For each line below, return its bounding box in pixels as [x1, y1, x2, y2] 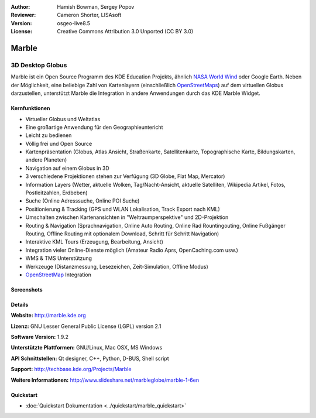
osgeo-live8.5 [57, 19, 91, 26]
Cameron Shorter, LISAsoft [57, 12, 122, 19]
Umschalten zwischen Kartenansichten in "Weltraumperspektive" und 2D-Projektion [25, 214, 229, 221]
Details [11, 301, 29, 308]
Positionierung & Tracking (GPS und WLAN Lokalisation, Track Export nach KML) [25, 205, 221, 213]
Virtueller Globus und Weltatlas [25, 115, 101, 122]
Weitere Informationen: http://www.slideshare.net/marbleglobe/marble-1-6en [11, 376, 199, 383]
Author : [11, 4, 30, 10]
